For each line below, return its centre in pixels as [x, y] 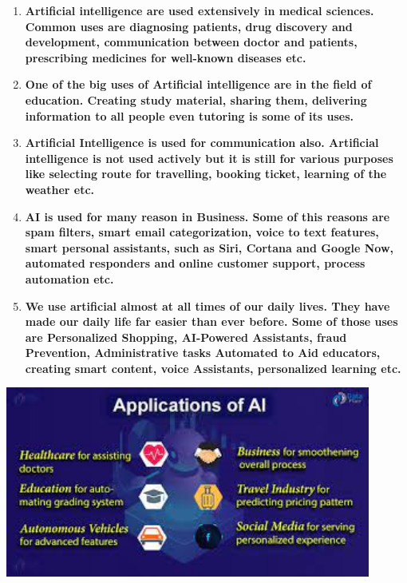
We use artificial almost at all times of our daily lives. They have [207, 305]
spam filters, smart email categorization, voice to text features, [202, 232]
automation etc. [69, 278]
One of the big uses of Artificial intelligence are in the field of [198, 84]
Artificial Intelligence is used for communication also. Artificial [202, 143]
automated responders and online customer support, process [195, 263]
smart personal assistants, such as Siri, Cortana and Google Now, [209, 247]
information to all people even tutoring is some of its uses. [189, 115]
